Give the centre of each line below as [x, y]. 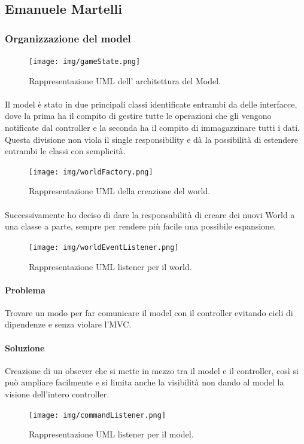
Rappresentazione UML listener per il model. [111, 434]
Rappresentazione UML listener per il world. [110, 266]
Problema [25, 290]
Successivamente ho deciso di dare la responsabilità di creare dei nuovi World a [150, 214]
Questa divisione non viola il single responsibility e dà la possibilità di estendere [151, 139]
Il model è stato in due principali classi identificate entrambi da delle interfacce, [151, 104]
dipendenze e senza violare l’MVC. [68, 324]
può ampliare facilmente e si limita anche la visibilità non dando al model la [145, 382]
